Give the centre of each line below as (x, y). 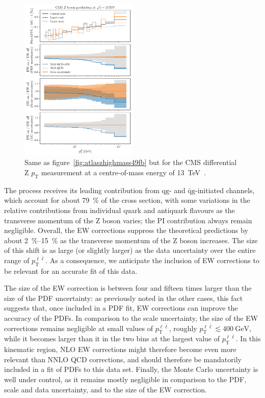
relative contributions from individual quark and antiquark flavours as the (120, 210)
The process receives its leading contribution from (82, 190)
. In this (248, 338)
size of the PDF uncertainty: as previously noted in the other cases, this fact (124, 298)
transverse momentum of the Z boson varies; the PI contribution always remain (128, 220)
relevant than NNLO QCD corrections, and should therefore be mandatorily (123, 359)
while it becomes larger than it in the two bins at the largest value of (112, 338)
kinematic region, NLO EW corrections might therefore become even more (120, 349)
